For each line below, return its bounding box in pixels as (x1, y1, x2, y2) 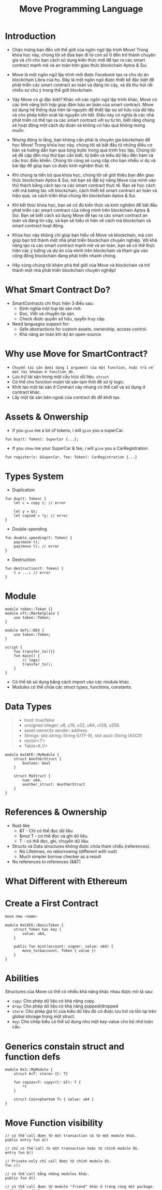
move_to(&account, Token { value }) (22, 948, 96, 953)
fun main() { (14, 653, 40, 658)
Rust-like (12, 823, 30, 828)
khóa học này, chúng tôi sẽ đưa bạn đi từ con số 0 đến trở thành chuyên (12, 52, 156, 58)
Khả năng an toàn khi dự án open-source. (19, 331, 103, 337)
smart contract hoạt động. (12, 222, 64, 229)
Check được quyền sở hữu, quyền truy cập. (19, 315, 105, 321)
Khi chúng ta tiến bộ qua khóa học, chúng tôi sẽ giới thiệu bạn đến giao (12, 172, 154, 178)
